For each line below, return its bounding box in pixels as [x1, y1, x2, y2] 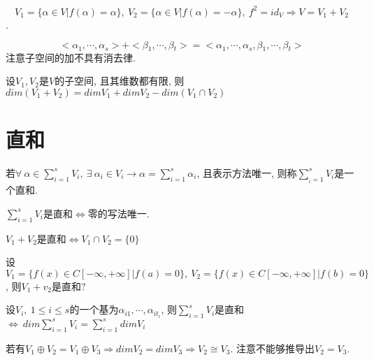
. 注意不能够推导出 [230, 340, 315, 355]
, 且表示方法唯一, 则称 [196, 165, 297, 180]
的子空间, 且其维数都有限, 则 [55, 73, 185, 88]
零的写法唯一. [87, 206, 150, 220]
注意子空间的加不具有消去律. [6, 50, 136, 64]
